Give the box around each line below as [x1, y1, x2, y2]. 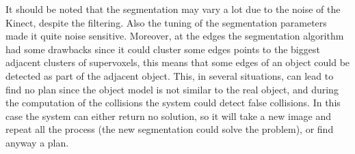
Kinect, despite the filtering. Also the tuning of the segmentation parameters [5, 15, 327, 29]
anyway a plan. [5, 135, 69, 149]
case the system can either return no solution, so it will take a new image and [5, 108, 332, 123]
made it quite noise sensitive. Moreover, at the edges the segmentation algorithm [5, 29, 344, 43]
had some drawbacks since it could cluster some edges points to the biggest [5, 42, 320, 56]
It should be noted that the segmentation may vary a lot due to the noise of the [5, 2, 341, 16]
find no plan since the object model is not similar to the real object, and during [5, 82, 339, 96]
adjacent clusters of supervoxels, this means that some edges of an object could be [5, 55, 350, 70]
